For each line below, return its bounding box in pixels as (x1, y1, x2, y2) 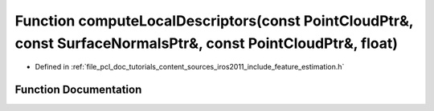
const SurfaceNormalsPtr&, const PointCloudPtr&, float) (14, 34, 398, 52)
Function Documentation (14, 83, 142, 97)
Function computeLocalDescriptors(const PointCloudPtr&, (14, 12, 414, 30)
